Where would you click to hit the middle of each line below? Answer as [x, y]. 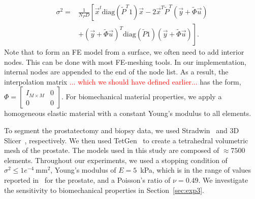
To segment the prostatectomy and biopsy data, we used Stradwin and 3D [122, 130]
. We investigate [223, 180]
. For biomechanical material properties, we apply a [141, 96]
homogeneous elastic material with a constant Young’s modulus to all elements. [128, 113]
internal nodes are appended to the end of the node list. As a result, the [116, 72]
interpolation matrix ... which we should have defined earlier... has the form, [123, 81]
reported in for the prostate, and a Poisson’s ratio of [87, 180]
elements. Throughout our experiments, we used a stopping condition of [116, 160]
